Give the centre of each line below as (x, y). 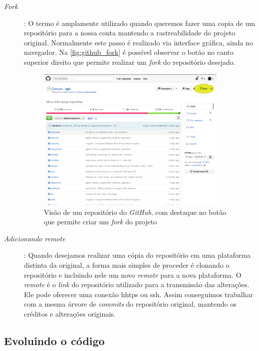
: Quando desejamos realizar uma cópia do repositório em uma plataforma (137, 255)
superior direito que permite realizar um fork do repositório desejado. (130, 62)
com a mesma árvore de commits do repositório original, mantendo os (130, 304)
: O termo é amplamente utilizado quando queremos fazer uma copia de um (139, 23)
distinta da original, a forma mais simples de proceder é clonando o (127, 265)
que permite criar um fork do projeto (101, 222)
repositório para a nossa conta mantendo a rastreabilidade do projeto (130, 33)
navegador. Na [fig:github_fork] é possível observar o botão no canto (129, 52)
